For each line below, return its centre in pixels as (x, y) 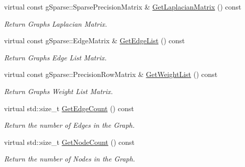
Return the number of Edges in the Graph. (70, 125)
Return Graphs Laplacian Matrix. (56, 23)
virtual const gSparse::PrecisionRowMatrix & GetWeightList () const (111, 74)
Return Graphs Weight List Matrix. (58, 91)
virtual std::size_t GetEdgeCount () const (69, 108)
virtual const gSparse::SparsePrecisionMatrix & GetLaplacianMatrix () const (123, 7)
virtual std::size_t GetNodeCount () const (70, 142)
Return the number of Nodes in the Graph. (70, 159)
